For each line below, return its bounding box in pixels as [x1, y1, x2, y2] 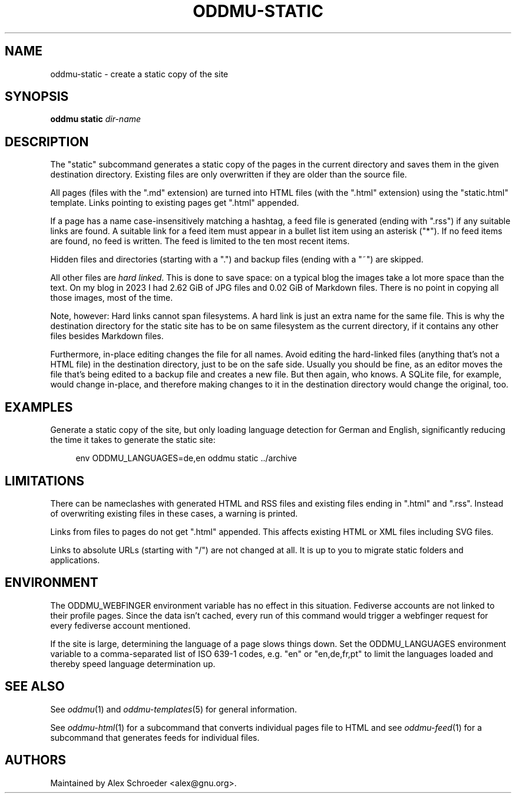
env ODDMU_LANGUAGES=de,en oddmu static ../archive [75, 453, 297, 464]
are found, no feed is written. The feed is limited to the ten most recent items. [50, 236, 350, 247]
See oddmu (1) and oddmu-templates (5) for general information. [50, 704, 297, 714]
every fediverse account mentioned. [50, 620, 191, 630]
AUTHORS [5, 753, 67, 768]
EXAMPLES [5, 399, 73, 415]
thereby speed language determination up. [50, 658, 216, 669]
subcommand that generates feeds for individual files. [50, 732, 260, 743]
